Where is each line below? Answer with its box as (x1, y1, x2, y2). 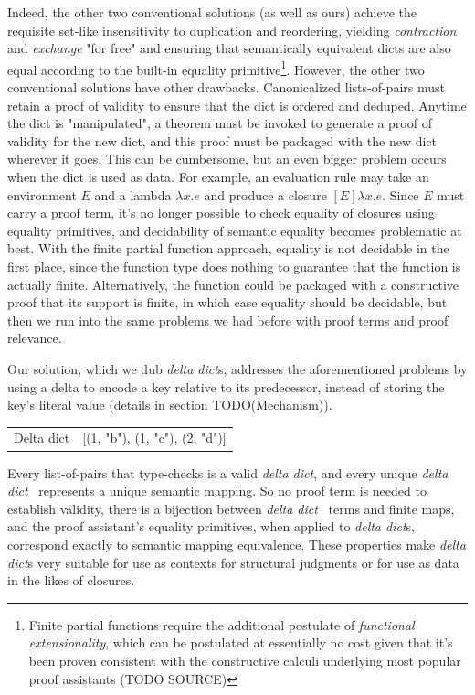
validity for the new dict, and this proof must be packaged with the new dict (7, 131, 438, 150)
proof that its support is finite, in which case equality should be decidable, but (7, 293, 448, 312)
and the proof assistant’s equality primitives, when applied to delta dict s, (7, 517, 416, 536)
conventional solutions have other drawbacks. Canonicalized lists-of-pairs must (7, 78, 445, 97)
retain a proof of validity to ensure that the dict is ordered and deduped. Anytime (7, 95, 467, 114)
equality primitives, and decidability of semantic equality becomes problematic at (7, 220, 462, 240)
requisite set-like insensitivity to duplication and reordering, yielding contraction (7, 20, 457, 39)
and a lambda (94, 185, 172, 204)
